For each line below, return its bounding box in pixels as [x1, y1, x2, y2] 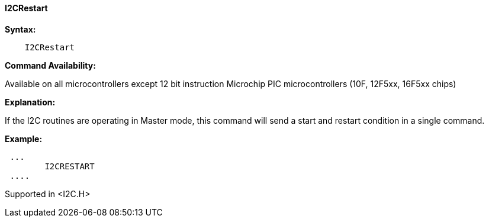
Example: [5, 133, 43, 144]
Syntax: [5, 24, 36, 34]
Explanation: [5, 96, 56, 107]
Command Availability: [5, 60, 96, 70]
